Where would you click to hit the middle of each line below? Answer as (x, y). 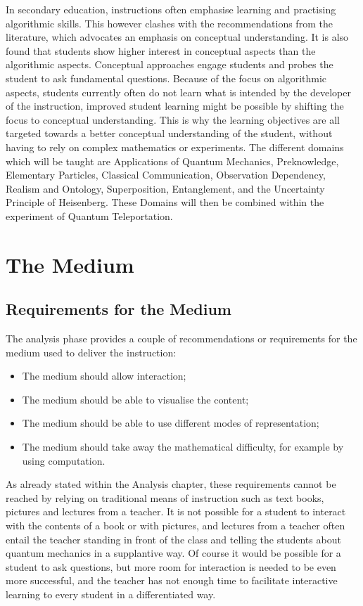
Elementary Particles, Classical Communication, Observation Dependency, (166, 175)
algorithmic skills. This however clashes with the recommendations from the (169, 23)
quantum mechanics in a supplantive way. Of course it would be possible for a (173, 553)
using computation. (64, 460)
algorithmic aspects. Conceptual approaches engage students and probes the (170, 64)
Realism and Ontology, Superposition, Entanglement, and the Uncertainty (165, 188)
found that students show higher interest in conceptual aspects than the (161, 50)
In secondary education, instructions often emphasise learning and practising (171, 9)
